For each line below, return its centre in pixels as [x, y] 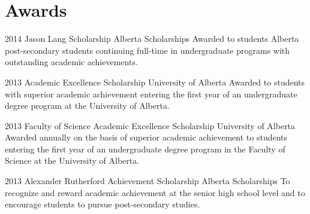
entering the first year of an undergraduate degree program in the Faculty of [145, 149]
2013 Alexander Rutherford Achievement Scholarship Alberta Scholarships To [148, 181]
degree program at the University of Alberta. [87, 106]
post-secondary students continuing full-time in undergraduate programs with [148, 50]
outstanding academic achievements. [71, 62]
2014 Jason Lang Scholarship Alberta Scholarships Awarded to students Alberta [152, 39]
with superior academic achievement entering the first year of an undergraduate [151, 94]
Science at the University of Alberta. [72, 160]
